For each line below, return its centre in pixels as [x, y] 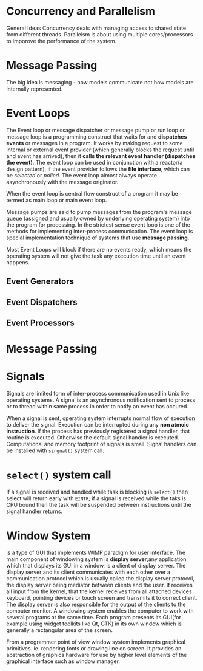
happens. [18, 262]
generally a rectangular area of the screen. [60, 630]
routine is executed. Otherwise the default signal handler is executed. [93, 438]
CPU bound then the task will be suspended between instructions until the [99, 505]
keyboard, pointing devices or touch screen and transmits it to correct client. [102, 597]
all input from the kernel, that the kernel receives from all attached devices [99, 591]
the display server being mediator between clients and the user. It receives [99, 585]
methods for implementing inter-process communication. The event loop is [100, 231]
